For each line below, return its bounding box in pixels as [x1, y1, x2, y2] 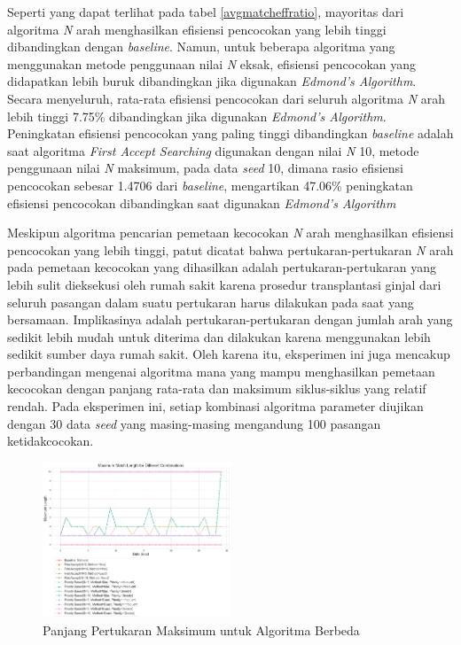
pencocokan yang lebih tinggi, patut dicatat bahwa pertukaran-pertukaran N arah [7, 240, 454, 259]
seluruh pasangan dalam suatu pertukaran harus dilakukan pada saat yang [7, 292, 414, 311]
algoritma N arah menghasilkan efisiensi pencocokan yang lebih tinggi [7, 19, 387, 38]
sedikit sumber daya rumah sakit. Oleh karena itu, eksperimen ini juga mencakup [7, 345, 450, 363]
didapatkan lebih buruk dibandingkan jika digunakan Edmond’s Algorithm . [7, 72, 417, 90]
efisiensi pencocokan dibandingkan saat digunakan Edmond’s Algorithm [7, 193, 396, 212]
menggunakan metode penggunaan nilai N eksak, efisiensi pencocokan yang [7, 54, 417, 73]
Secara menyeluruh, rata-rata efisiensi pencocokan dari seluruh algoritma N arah [7, 89, 445, 107]
